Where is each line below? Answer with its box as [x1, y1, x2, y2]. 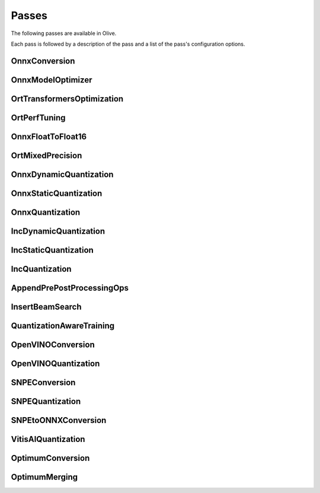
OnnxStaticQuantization [11, 188, 103, 198]
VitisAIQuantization [11, 434, 85, 444]
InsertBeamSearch [11, 301, 82, 311]
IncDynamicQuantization [11, 226, 105, 236]
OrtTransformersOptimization [11, 94, 124, 104]
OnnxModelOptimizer [11, 75, 92, 85]
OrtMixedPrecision [11, 150, 82, 160]
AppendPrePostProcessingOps [11, 282, 129, 293]
